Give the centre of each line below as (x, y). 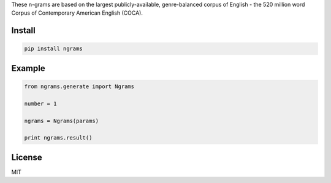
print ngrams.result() (58, 138)
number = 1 (40, 103)
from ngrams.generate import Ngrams (79, 86)
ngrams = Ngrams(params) (62, 121)
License (27, 157)
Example (28, 68)
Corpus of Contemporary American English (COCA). (77, 13)
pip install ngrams (53, 49)
